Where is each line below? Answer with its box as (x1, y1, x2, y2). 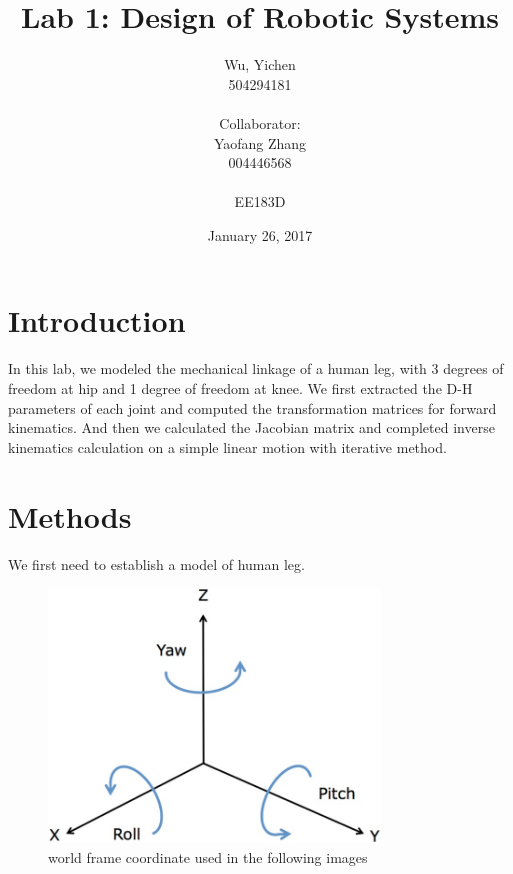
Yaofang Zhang (213, 132, 307, 153)
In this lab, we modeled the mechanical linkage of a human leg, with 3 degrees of (8, 358, 504, 379)
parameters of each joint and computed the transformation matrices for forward (8, 397, 497, 418)
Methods (8, 495, 132, 536)
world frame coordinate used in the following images (48, 846, 368, 867)
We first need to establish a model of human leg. (8, 553, 305, 574)
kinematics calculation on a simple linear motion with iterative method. (8, 436, 447, 457)
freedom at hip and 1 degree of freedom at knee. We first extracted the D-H (8, 378, 473, 398)
